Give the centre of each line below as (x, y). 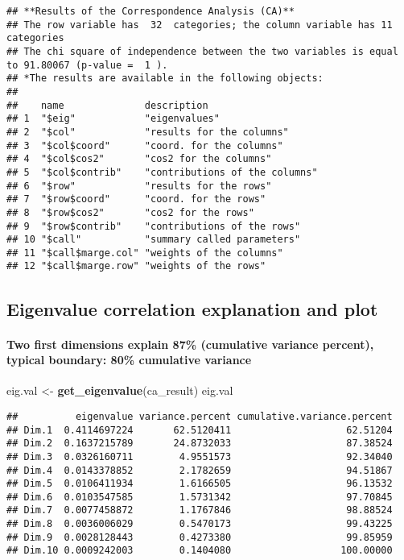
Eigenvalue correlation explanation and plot (192, 308)
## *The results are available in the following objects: (165, 79)
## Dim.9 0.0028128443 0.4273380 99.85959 (200, 537)
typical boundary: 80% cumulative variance (129, 360)
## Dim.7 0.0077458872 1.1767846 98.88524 (200, 510)
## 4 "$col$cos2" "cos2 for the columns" (139, 159)
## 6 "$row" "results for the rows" (139, 186)
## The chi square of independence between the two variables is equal (202, 51)
